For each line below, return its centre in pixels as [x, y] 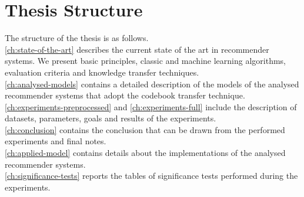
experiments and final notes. [56, 141]
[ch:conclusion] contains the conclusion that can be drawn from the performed [145, 129]
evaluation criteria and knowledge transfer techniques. [102, 72]
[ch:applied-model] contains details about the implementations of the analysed [145, 153]
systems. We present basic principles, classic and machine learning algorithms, [145, 61]
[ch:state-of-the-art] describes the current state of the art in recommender [137, 49]
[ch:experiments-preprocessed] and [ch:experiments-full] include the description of [151, 106]
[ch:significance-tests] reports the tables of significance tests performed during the [151, 176]
